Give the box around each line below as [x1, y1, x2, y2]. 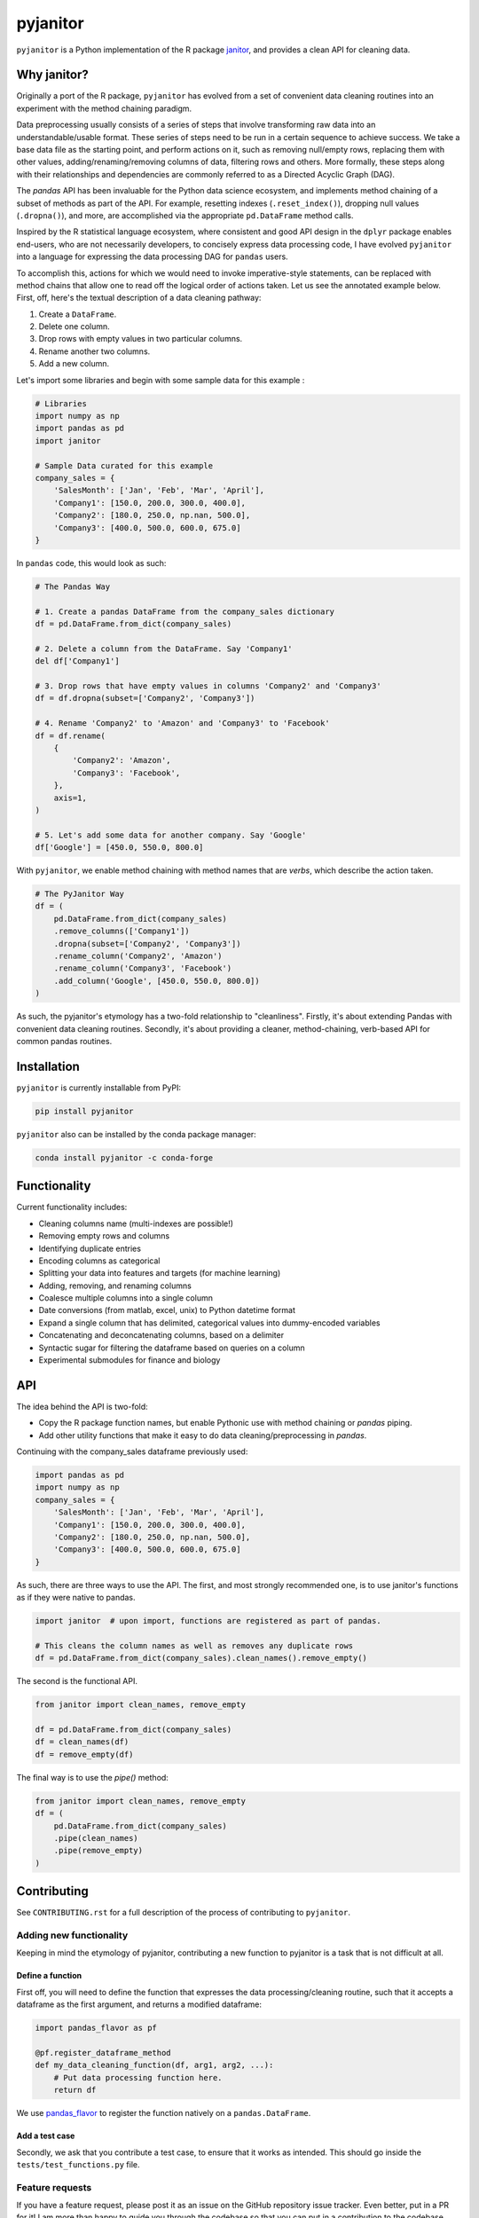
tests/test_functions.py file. [16, 2159, 140, 2169]
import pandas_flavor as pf [35, 2023, 157, 2033]
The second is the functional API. [16, 1676, 137, 1687]
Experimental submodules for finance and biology [38, 1355, 221, 1365]
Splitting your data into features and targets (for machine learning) [38, 1268, 281, 1278]
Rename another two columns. [38, 346, 151, 357]
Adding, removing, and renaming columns [38, 1280, 192, 1291]
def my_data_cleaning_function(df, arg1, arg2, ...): [35, 2060, 274, 2071]
